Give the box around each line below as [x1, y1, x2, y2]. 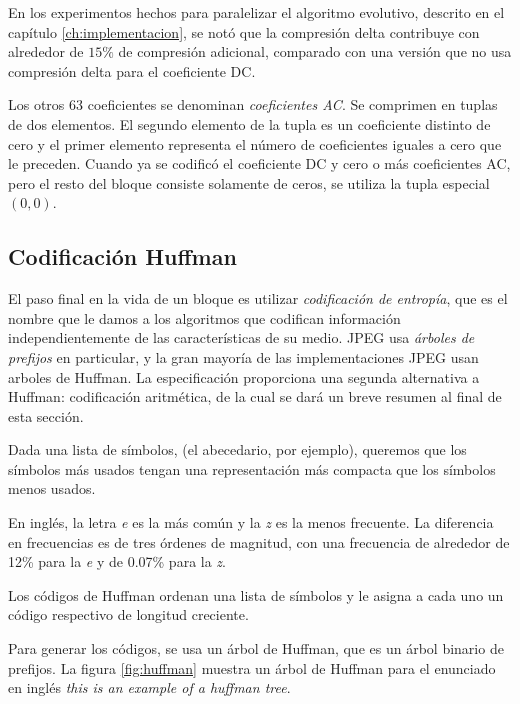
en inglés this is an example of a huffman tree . [8, 677, 291, 698]
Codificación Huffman [8, 241, 237, 272]
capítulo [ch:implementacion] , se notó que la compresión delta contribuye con [8, 21, 480, 42]
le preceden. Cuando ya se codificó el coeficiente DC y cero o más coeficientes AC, [8, 153, 511, 174]
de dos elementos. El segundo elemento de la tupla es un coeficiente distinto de [8, 113, 491, 134]
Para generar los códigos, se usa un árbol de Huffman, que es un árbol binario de [8, 638, 504, 659]
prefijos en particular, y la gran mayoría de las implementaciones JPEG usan [8, 346, 479, 367]
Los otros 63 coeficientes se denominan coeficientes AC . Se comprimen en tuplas [8, 94, 498, 115]
